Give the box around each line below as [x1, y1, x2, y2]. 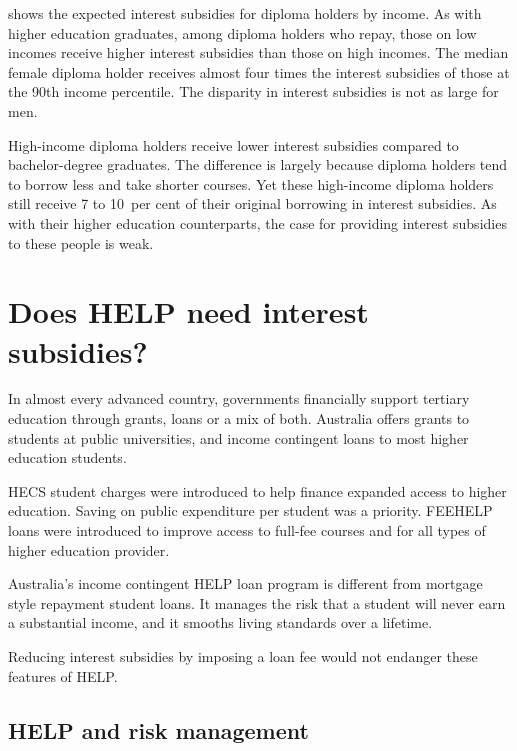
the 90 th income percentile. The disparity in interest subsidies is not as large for [8, 81, 499, 102]
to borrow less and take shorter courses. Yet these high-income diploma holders [8, 173, 494, 194]
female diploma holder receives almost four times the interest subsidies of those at [8, 61, 510, 82]
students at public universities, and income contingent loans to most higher [8, 427, 469, 448]
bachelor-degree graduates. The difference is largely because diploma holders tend [8, 154, 508, 175]
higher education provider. [8, 539, 170, 560]
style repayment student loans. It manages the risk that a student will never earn [8, 592, 506, 613]
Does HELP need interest [8, 291, 369, 332]
